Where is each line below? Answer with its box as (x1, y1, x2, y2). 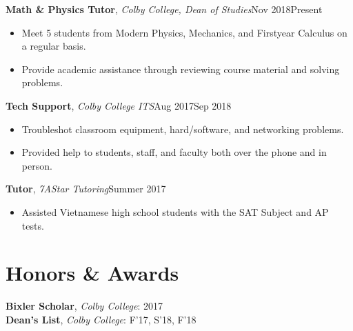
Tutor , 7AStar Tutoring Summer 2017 (6, 181, 166, 196)
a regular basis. (21, 39, 86, 53)
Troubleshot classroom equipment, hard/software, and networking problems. (21, 121, 344, 136)
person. (21, 158, 52, 172)
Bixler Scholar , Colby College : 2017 (6, 299, 163, 313)
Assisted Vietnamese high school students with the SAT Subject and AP (21, 204, 329, 219)
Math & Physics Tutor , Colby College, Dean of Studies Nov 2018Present (6, 2, 323, 16)
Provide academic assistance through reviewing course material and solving (21, 61, 340, 76)
